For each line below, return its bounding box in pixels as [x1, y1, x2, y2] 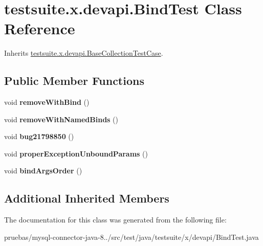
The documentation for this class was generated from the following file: [4, 214, 227, 225]
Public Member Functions [4, 73, 144, 88]
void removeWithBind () [4, 97, 90, 107]
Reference [4, 18, 75, 39]
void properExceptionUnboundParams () [4, 148, 148, 159]
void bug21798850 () [4, 131, 74, 142]
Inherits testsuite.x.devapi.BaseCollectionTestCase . [4, 48, 163, 58]
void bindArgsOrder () [4, 165, 82, 176]
